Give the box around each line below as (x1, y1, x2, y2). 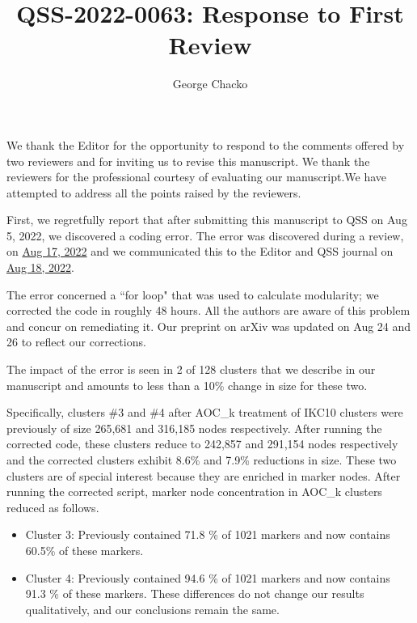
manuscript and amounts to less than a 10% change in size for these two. (6, 376, 368, 393)
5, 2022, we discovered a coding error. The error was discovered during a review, (6, 227, 404, 244)
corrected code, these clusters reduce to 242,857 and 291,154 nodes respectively (6, 435, 398, 452)
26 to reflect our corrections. (6, 333, 146, 350)
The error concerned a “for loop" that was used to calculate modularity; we (6, 286, 379, 303)
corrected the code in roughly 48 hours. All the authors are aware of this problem (6, 302, 411, 319)
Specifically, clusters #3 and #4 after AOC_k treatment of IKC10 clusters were (6, 404, 403, 421)
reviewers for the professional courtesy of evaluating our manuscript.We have (6, 168, 387, 185)
